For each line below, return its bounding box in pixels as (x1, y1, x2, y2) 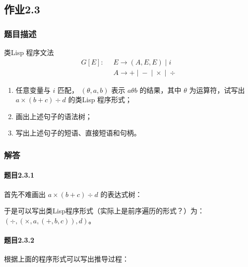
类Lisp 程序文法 (4, 47, 54, 57)
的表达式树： (100, 189, 142, 199)
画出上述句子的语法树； (15, 111, 92, 121)
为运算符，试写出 (189, 84, 245, 95)
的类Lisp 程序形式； (68, 94, 132, 105)
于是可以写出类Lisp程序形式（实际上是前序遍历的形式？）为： (4, 205, 204, 216)
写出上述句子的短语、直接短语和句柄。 (15, 128, 141, 138)
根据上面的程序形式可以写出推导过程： (4, 254, 129, 264)
